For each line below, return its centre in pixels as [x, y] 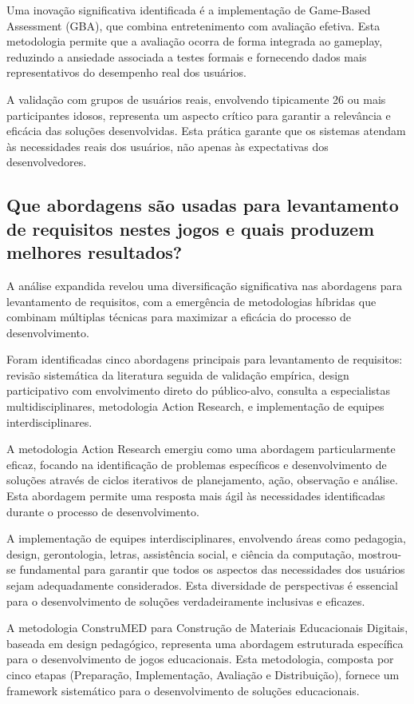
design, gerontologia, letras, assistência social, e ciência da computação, [181, 553]
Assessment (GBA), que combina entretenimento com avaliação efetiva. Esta [193, 25]
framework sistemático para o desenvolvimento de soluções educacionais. [183, 690]
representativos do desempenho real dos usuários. [126, 72]
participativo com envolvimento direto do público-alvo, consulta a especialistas [199, 390]
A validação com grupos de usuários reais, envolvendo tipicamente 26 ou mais [196, 99]
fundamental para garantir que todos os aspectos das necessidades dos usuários [212, 569]
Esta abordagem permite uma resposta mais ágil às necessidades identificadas [196, 496]
